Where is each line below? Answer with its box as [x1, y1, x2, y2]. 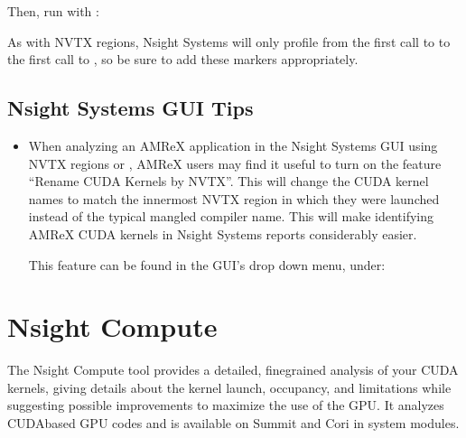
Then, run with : [7, 2, 99, 20]
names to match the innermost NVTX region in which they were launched [28, 189, 440, 208]
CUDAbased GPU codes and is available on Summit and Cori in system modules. [7, 414, 460, 433]
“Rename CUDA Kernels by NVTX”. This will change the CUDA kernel [28, 172, 429, 191]
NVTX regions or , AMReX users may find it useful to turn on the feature [28, 154, 442, 172]
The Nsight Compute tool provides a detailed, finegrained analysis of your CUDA [7, 360, 459, 379]
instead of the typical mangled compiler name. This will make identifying [28, 207, 433, 226]
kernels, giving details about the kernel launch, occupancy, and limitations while [7, 377, 452, 396]
